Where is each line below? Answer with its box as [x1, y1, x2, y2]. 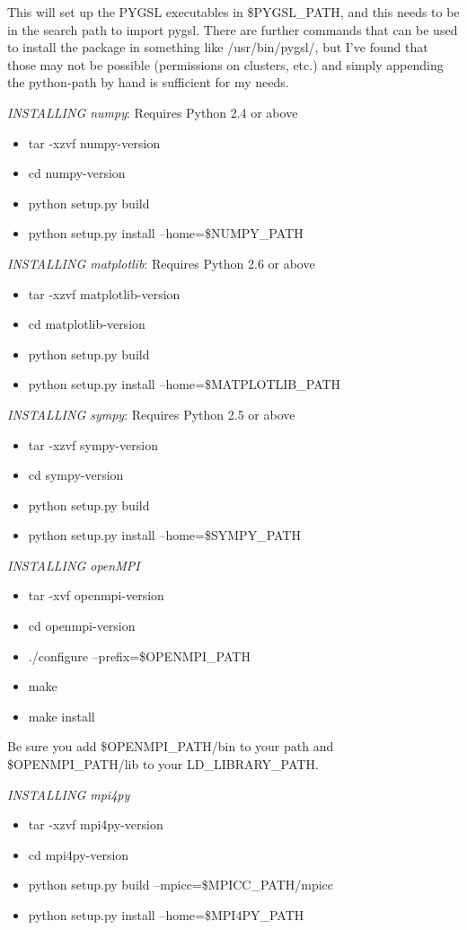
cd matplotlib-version [28, 314, 145, 333]
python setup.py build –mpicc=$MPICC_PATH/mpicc [28, 875, 334, 894]
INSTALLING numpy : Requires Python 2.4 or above [7, 102, 298, 121]
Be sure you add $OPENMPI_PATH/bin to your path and [7, 737, 334, 756]
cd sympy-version [28, 465, 124, 484]
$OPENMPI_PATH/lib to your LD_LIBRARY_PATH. [7, 755, 319, 774]
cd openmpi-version [28, 616, 136, 635]
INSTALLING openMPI [7, 555, 140, 574]
